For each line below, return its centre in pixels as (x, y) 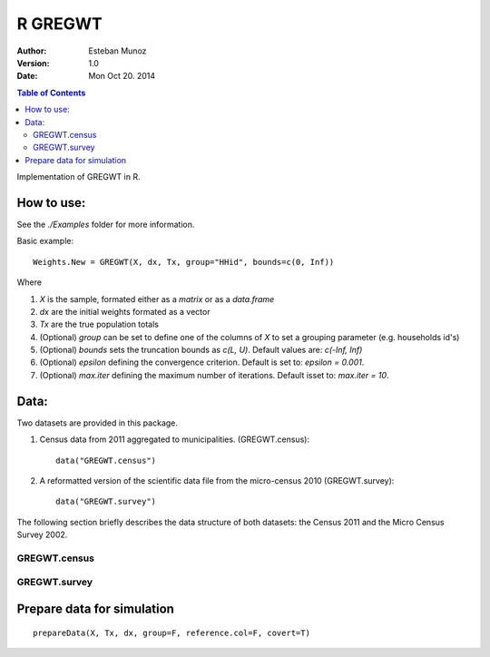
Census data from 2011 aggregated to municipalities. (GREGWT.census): (175, 439)
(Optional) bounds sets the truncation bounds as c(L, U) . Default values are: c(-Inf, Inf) (201, 350)
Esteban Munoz (118, 51)
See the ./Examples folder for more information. (106, 224)
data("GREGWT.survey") (106, 502)
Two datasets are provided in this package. (98, 423)
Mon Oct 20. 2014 (122, 76)
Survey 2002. (42, 534)
